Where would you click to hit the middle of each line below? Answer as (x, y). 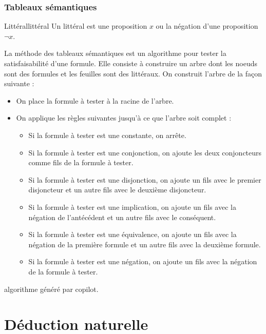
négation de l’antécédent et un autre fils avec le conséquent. (122, 217)
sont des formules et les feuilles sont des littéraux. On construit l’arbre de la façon (133, 73)
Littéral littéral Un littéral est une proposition (76, 26)
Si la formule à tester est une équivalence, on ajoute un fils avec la (132, 234)
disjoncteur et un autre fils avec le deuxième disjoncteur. (117, 190)
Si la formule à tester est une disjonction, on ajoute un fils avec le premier (145, 179)
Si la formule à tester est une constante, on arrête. (107, 135)
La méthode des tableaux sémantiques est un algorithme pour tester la (115, 53)
